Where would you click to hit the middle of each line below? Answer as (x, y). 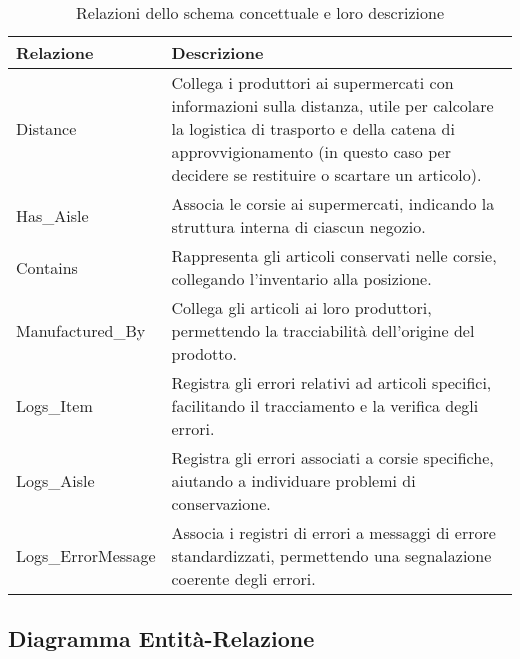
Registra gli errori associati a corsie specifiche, (332, 457)
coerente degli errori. (243, 578)
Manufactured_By (81, 330)
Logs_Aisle (55, 480)
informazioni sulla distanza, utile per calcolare (332, 105)
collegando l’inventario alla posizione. (301, 278)
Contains (47, 267)
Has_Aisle (52, 215)
